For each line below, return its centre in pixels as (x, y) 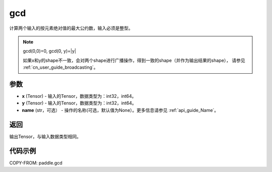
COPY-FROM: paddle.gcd (36, 162)
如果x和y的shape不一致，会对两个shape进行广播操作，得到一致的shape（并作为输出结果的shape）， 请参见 (134, 60)
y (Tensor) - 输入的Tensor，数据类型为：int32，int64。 (79, 103)
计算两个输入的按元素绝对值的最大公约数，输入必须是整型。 (71, 28)
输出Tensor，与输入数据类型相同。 (45, 136)
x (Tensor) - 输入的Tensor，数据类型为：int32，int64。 (79, 96)
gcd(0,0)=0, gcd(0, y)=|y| (50, 51)
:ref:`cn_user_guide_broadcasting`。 (60, 67)
